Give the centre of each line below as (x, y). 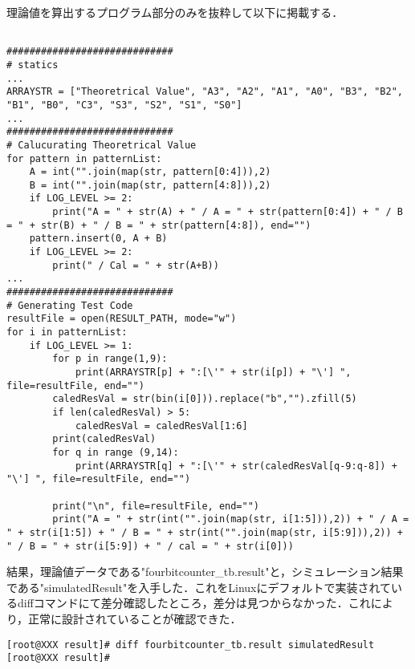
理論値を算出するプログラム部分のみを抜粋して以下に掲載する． (175, 12)
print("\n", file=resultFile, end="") (156, 506)
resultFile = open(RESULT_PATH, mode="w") (122, 319)
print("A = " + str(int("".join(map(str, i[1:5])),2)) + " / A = (231, 519)
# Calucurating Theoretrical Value (102, 145)
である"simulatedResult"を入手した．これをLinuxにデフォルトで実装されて (199, 587)
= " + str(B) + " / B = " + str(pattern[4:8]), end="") (159, 225)
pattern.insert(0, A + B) (98, 239)
